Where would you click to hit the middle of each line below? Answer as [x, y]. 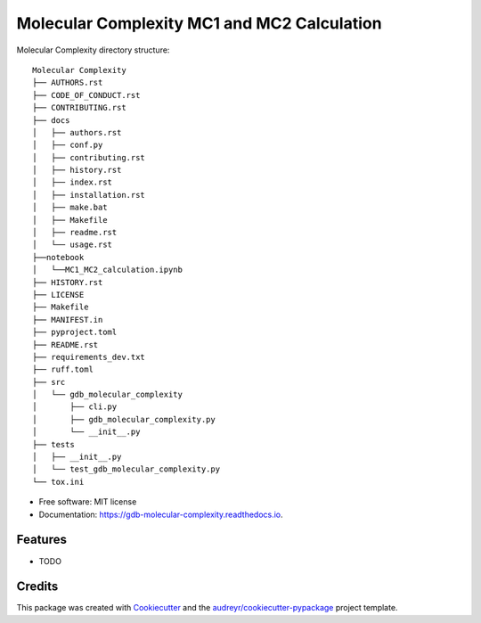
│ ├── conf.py [68, 145]
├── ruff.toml [63, 369]
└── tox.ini [58, 482]
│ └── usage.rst [73, 245]
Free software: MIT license [88, 502]
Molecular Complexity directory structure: [93, 50]
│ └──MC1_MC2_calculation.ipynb [107, 270]
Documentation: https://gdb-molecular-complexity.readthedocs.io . [161, 514]
